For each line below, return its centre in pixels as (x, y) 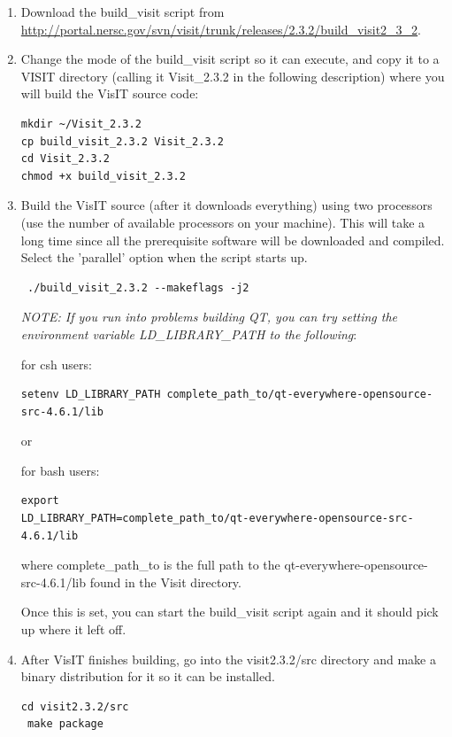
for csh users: (56, 364)
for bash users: (60, 470)
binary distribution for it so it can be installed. (148, 676)
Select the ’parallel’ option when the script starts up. (164, 257)
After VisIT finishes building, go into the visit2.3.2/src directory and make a (228, 659)
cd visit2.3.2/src (75, 706)
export (40, 501)
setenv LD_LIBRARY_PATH (91, 395)
